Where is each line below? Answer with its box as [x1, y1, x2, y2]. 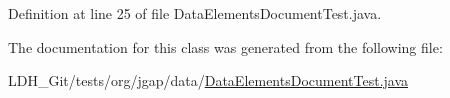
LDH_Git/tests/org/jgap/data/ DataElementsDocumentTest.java [8, 70, 409, 91]
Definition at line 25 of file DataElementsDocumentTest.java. [8, 3, 382, 23]
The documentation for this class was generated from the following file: [8, 36, 443, 57]
